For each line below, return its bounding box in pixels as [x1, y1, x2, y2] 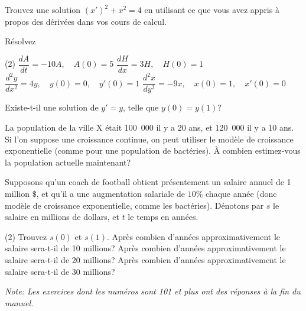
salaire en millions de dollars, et [5, 210, 119, 223]
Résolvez [5, 35, 36, 47]
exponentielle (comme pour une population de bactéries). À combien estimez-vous [5, 144, 301, 157]
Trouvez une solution [5, 4, 81, 15]
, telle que [123, 101, 159, 114]
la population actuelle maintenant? [5, 155, 131, 168]
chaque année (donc [206, 187, 277, 199]
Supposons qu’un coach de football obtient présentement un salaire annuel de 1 [5, 176, 291, 188]
